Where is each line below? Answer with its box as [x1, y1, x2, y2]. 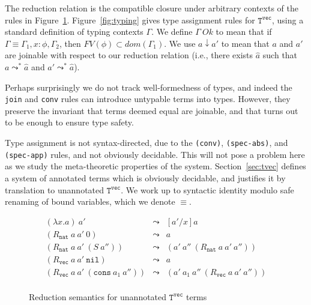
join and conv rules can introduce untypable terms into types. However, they [5, 92, 291, 105]
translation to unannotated [5, 183, 104, 196]
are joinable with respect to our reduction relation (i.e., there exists [5, 49, 253, 61]
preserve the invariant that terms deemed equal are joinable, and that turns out [5, 104, 298, 116]
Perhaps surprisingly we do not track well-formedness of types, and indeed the [5, 80, 292, 93]
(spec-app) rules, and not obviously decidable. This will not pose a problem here [5, 148, 305, 160]
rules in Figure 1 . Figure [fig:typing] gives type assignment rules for [5, 13, 255, 26]
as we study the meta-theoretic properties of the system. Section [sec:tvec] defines [5, 160, 306, 172]
